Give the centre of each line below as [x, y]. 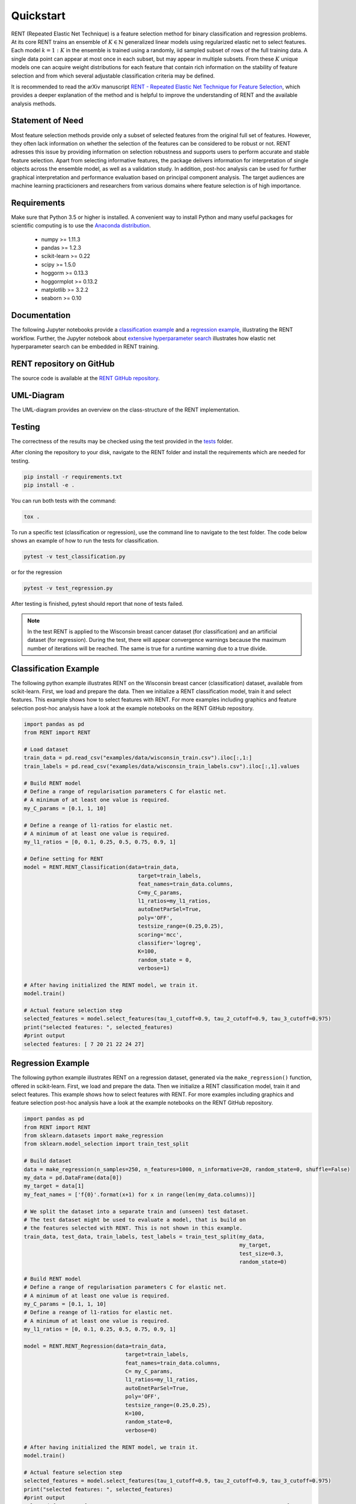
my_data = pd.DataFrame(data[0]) [73, 1178]
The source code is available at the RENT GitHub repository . [85, 378]
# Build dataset [48, 1161]
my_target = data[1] [54, 1186]
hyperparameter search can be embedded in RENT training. [85, 347]
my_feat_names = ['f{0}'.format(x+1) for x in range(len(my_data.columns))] [140, 1194]
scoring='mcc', [160, 935]
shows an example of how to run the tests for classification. [85, 541]
